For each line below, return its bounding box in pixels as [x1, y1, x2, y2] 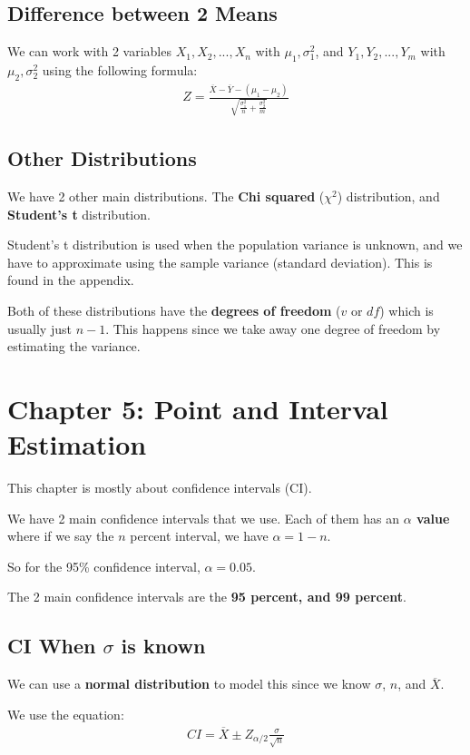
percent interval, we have [130, 526, 269, 545]
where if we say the [7, 526, 114, 545]
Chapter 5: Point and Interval [7, 389, 388, 427]
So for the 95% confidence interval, [7, 556, 201, 575]
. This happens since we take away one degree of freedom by [105, 319, 441, 338]
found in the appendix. [7, 270, 134, 289]
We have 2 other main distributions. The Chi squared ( [7, 187, 325, 206]
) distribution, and [337, 187, 440, 206]
